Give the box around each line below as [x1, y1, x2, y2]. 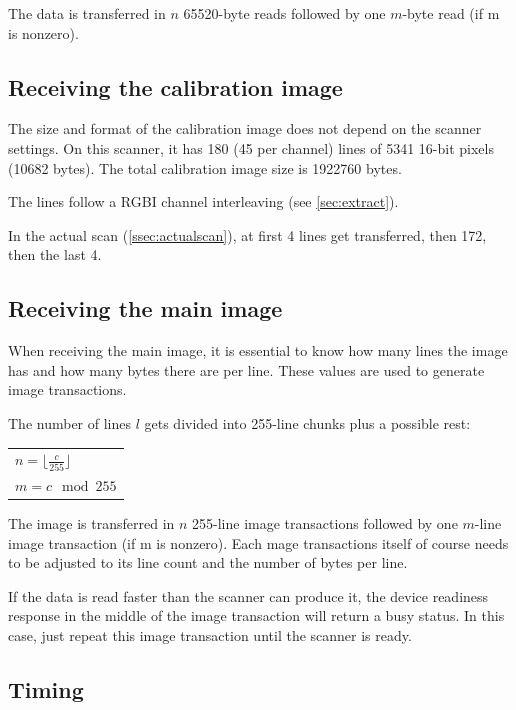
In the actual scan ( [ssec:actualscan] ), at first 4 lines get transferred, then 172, [8, 224, 487, 245]
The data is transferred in [8, 3, 166, 23]
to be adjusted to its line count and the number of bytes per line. [8, 552, 408, 573]
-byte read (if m [402, 3, 500, 23]
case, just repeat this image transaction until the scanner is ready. [8, 624, 412, 645]
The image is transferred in [8, 512, 175, 533]
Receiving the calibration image [8, 71, 343, 102]
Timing [8, 673, 84, 704]
